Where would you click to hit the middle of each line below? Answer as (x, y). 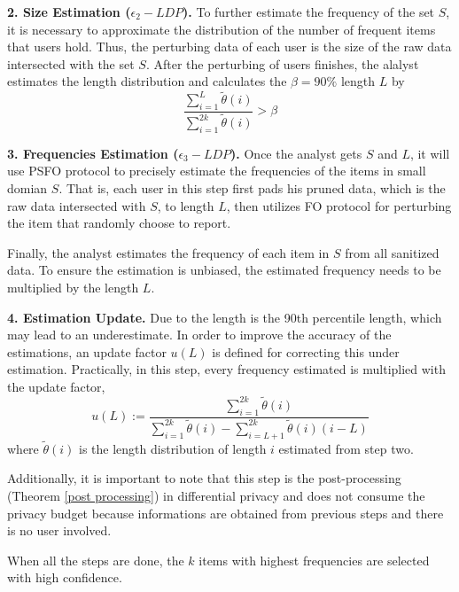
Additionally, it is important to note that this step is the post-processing (204, 478)
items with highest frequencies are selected (314, 560)
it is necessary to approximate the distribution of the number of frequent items (222, 29)
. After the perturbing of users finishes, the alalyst (282, 63)
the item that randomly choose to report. (119, 223)
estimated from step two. (346, 448)
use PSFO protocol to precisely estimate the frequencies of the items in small (217, 171)
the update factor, (56, 386)
